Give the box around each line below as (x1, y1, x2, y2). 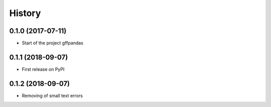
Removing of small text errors (22, 92, 83, 98)
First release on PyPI (22, 66, 65, 72)
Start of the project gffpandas (22, 40, 84, 46)
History (9, 8, 41, 19)
